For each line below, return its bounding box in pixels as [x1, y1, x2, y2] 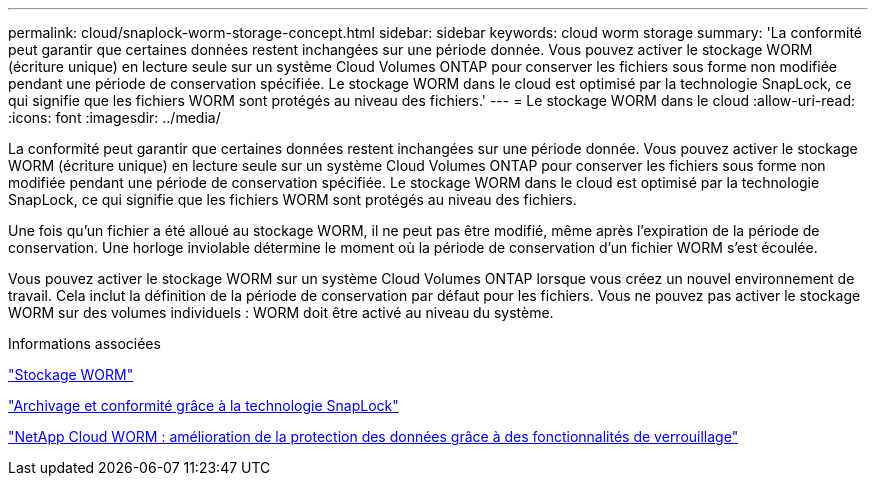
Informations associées [8, 335, 161, 352]
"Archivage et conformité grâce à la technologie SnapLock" [8, 397, 399, 414]
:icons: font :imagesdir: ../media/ [8, 109, 221, 126]
